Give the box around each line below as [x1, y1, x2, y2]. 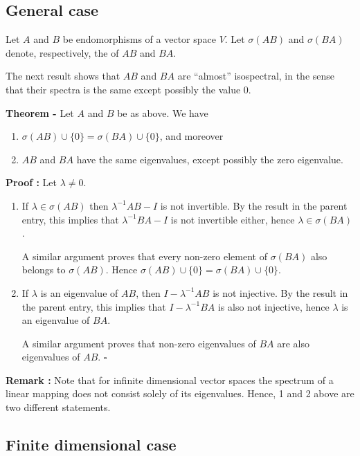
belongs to [21, 262, 66, 277]
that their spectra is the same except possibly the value [6, 82, 241, 96]
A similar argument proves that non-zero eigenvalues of [21, 336, 256, 350]
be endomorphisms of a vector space [62, 32, 216, 46]
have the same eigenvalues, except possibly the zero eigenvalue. [76, 152, 343, 166]
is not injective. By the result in [213, 285, 348, 300]
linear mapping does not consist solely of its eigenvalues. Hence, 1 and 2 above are [6, 386, 354, 401]
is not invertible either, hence [170, 212, 295, 226]
